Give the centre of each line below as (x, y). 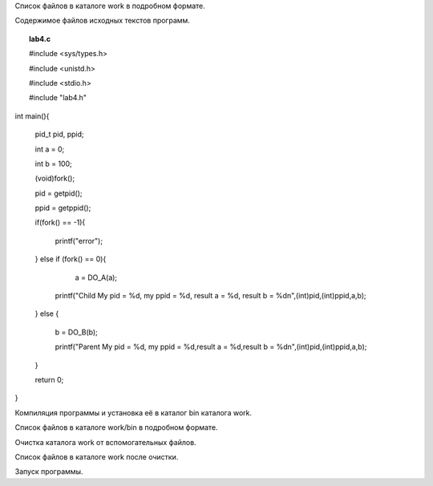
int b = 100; (53, 164)
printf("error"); (79, 241)
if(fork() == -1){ (60, 223)
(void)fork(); (55, 178)
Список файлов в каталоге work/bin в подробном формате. (116, 427)
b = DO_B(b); (76, 332)
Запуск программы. (49, 472)
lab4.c (40, 38)
